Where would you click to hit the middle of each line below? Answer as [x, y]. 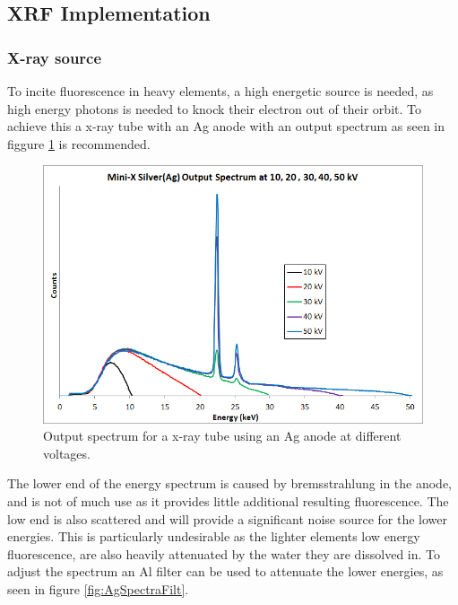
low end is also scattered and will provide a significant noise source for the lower [228, 518]
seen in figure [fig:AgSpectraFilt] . [98, 589]
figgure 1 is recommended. [79, 143]
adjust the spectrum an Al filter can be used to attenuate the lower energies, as [225, 571]
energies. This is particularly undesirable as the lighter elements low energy [214, 536]
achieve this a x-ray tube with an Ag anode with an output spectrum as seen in [226, 126]
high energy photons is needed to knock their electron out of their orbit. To [214, 108]
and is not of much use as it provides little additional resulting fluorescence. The [228, 501]
